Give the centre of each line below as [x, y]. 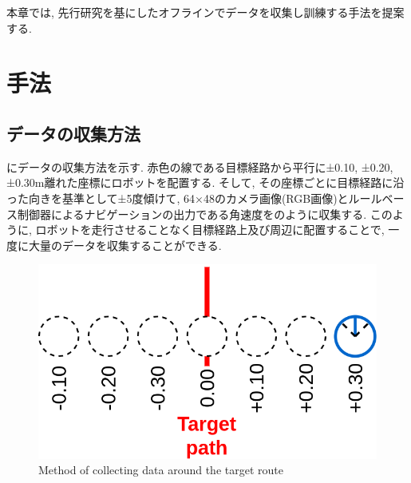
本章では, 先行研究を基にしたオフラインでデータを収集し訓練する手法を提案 [205, 12]
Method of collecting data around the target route [161, 470]
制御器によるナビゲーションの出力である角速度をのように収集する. [192, 214]
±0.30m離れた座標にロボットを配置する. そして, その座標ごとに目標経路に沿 [205, 182]
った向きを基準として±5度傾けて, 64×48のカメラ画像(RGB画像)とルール [194, 198]
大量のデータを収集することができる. [125, 245]
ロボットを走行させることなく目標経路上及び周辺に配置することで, [210, 230]
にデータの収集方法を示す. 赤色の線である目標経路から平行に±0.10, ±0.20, [200, 166]
